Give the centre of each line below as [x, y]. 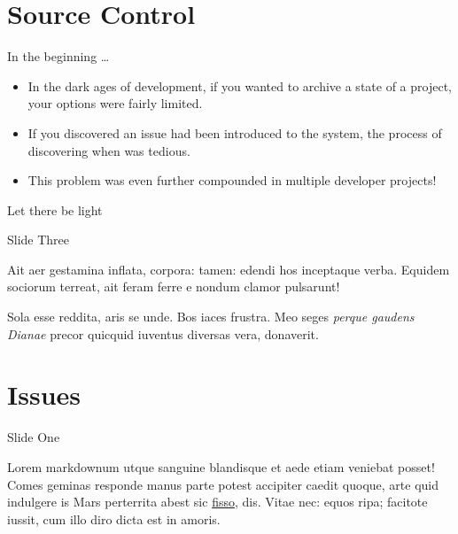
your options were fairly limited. [115, 103]
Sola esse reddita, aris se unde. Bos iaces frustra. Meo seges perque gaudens [211, 317]
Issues [44, 395]
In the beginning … [58, 56]
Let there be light [55, 209]
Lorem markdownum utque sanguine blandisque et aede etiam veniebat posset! [221, 466]
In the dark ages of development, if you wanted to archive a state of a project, [240, 85]
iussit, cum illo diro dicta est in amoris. [114, 519]
